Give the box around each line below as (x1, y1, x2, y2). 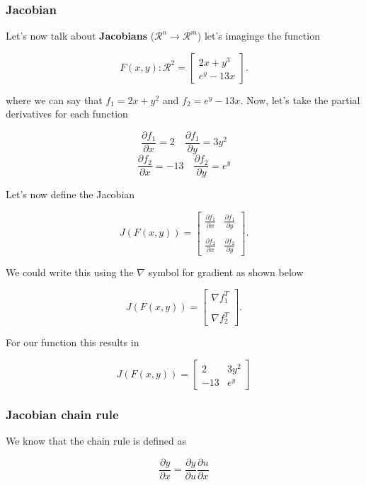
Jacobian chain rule (6, 405, 119, 423)
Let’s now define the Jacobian (6, 187, 135, 202)
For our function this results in (6, 335, 139, 350)
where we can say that (6, 92, 103, 107)
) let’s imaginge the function (197, 28, 320, 43)
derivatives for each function (6, 106, 128, 121)
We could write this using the (6, 264, 134, 279)
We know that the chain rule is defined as (6, 433, 186, 448)
